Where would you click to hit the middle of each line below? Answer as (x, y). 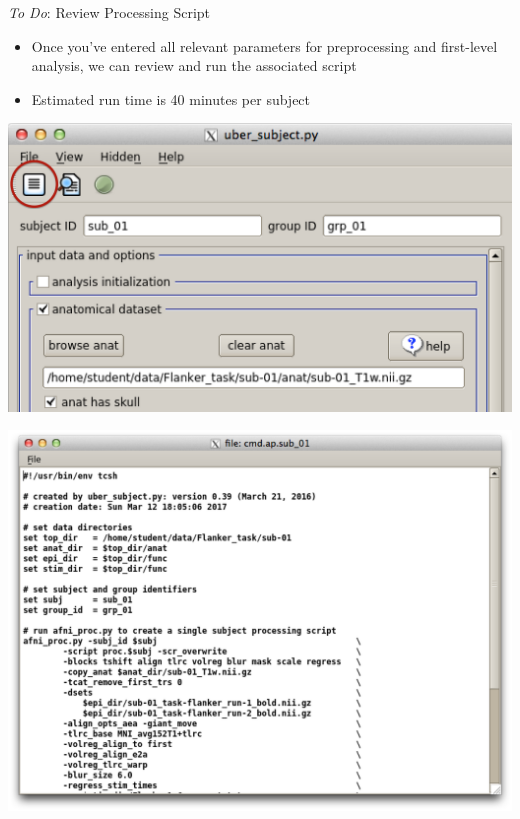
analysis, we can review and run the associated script (194, 65)
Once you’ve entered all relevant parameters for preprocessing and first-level (264, 45)
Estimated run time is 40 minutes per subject (171, 98)
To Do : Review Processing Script (109, 12)
